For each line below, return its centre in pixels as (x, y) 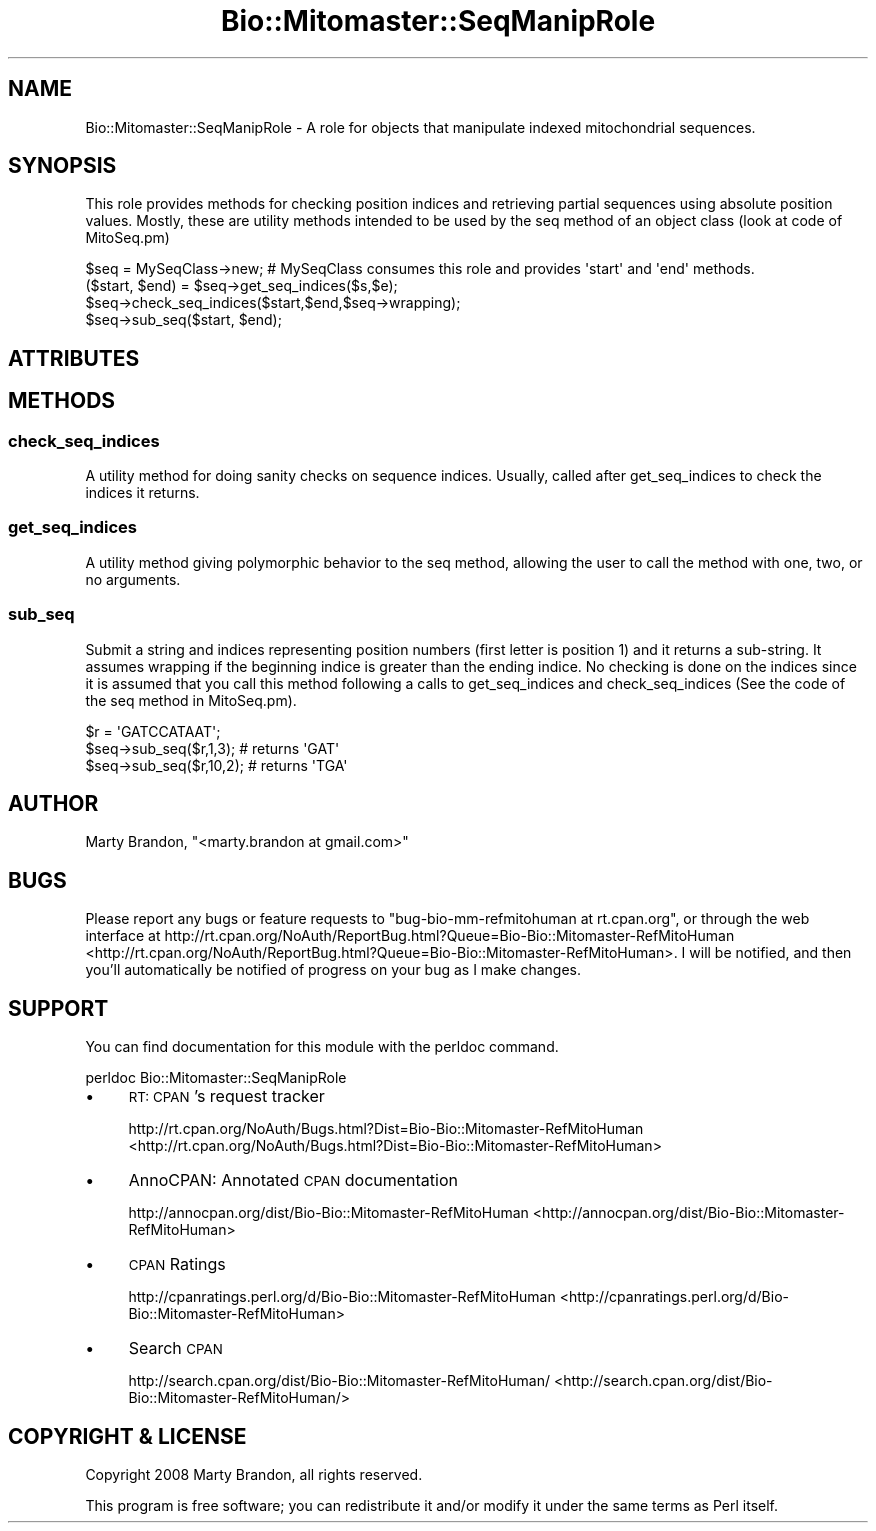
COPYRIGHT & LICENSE (127, 1436)
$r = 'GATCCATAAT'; (153, 731)
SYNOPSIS (62, 166)
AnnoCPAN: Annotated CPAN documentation (293, 1180)
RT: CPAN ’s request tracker (226, 1096)
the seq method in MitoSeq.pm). (191, 700)
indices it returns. (142, 493)
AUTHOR (53, 803)
